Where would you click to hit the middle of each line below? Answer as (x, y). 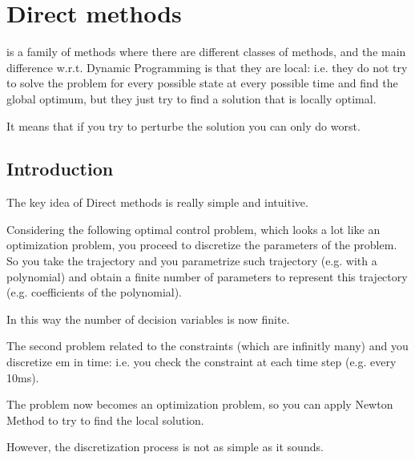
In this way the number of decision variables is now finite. (148, 319)
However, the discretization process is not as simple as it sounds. (165, 447)
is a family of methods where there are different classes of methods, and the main (206, 52)
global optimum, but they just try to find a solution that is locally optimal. (191, 98)
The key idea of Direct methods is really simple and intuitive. (157, 202)
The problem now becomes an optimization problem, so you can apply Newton (200, 404)
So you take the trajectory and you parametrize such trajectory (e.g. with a (192, 261)
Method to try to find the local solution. (105, 420)
